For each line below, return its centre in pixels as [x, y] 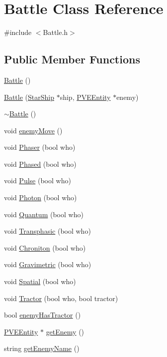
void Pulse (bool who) [38, 180]
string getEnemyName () [42, 348]
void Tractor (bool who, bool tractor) [61, 298]
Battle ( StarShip [29, 97]
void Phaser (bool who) [40, 147]
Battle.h [55, 32]
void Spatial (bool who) [40, 281]
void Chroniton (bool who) [45, 247]
